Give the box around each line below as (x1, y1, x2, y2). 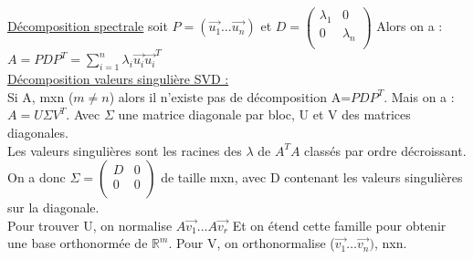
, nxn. (373, 233, 407, 253)
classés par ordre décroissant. (304, 140, 467, 160)
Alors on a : (376, 16, 443, 36)
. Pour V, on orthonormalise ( (168, 233, 335, 253)
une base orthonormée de (7, 233, 148, 253)
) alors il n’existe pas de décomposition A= (109, 87, 352, 106)
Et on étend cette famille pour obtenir (232, 215, 447, 234)
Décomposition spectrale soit (7, 16, 168, 36)
